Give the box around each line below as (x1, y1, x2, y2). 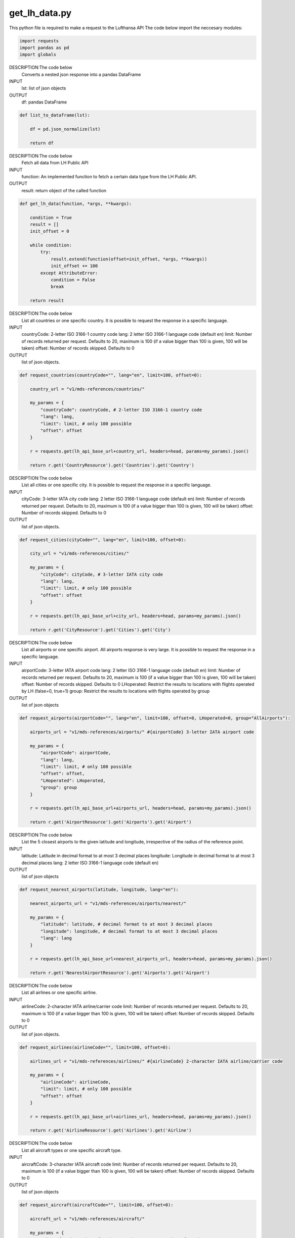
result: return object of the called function (21, 187, 107, 193)
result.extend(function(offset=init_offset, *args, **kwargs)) (50, 256, 208, 262)
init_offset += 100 (50, 263, 98, 269)
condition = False (50, 277, 96, 283)
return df (30, 140, 54, 146)
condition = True (30, 214, 72, 220)
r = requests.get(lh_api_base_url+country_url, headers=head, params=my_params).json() (30, 449, 249, 454)
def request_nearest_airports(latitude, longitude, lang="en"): (19, 887, 179, 892)
